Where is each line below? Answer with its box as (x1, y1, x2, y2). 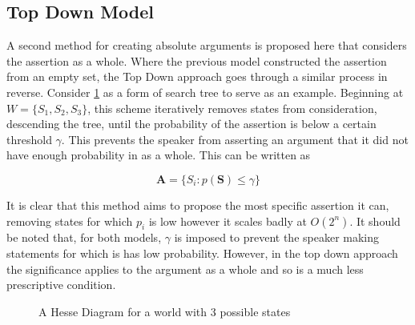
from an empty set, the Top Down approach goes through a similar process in (6, 68, 388, 85)
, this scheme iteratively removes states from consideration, (87, 99, 377, 116)
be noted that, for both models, (6, 229, 162, 246)
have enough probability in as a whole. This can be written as (6, 146, 311, 163)
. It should (349, 212, 401, 229)
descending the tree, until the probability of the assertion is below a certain (6, 115, 377, 132)
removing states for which (6, 212, 133, 229)
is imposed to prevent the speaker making (174, 229, 380, 246)
